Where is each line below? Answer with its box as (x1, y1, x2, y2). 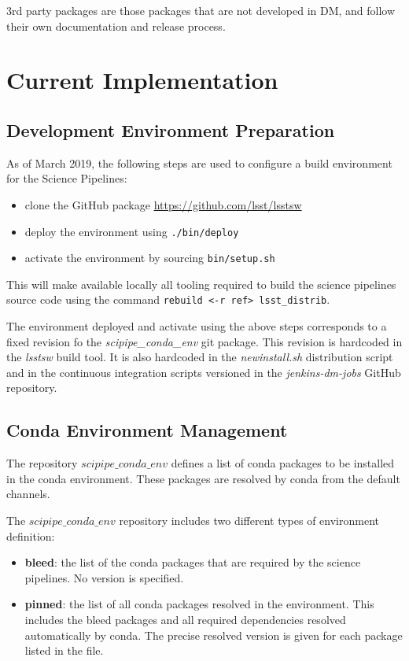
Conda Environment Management (6, 418, 288, 442)
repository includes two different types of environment (119, 512, 379, 529)
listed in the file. (24, 642, 104, 659)
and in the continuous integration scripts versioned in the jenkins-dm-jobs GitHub (6, 364, 401, 380)
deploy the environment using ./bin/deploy (24, 223, 239, 239)
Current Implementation (6, 64, 278, 96)
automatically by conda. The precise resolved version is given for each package (24, 626, 403, 643)
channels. (6, 486, 50, 502)
